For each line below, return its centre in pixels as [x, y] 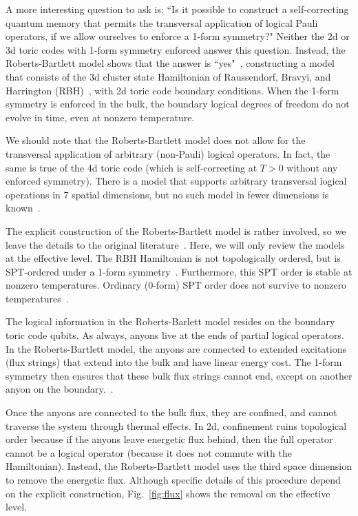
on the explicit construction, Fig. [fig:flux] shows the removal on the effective [168, 493]
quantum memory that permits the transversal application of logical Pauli [162, 22]
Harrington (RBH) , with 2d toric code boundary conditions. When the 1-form [172, 90]
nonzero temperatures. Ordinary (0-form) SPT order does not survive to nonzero [176, 285]
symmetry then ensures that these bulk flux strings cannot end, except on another [179, 375]
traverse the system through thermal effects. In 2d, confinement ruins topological [176, 425]
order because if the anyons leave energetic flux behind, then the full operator [169, 439]
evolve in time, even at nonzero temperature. [100, 117]
